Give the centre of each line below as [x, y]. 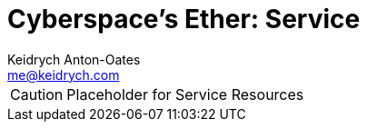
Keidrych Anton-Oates [74, 59]
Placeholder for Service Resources [185, 94]
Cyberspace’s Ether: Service [184, 19]
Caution [37, 94]
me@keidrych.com [64, 74]
